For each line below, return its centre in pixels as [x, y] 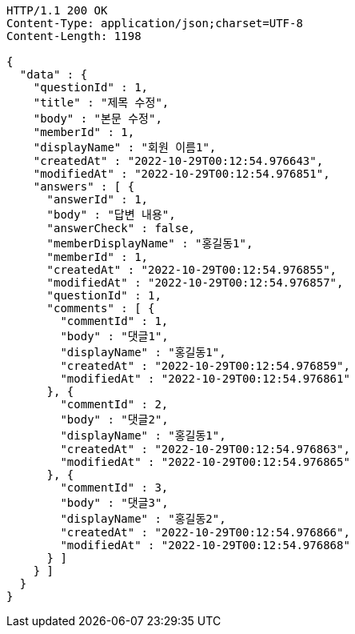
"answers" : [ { [84, 187]
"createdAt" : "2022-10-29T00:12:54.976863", [205, 449]
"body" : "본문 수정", [98, 118]
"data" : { [54, 74]
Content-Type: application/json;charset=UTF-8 [155, 23]
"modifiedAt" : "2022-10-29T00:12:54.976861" [205, 379]
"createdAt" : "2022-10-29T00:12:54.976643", [178, 161]
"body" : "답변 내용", [111, 215]
